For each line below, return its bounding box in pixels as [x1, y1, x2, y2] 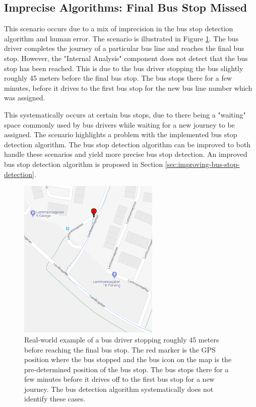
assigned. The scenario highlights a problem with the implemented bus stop [4, 129, 237, 140]
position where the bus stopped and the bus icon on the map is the [24, 354, 232, 365]
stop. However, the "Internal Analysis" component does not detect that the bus [4, 52, 248, 63]
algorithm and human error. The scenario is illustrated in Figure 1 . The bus [4, 33, 239, 43]
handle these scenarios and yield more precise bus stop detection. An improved [4, 149, 247, 159]
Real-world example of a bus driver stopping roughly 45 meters [24, 334, 219, 344]
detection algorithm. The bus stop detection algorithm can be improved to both [4, 139, 251, 149]
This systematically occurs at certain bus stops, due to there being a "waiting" [4, 109, 246, 120]
